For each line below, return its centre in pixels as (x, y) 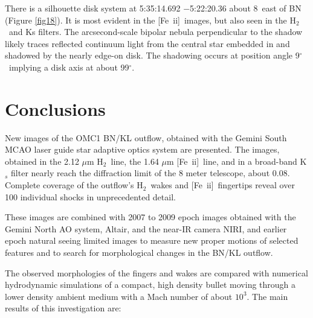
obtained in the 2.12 (42, 161)
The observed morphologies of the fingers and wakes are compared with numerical (156, 272)
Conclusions (55, 108)
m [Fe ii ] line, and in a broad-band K (237, 161)
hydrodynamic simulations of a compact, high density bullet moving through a (150, 285)
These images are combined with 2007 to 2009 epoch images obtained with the (150, 217)
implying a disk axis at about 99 (69, 67)
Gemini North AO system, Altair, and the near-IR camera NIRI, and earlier (146, 228)
